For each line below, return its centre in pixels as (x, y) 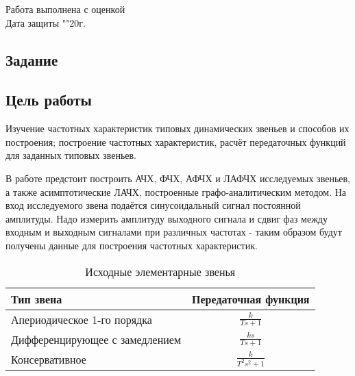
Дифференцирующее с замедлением (96, 339)
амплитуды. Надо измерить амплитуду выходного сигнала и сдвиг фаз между (167, 218)
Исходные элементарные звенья (160, 271)
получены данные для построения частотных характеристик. (132, 245)
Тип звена (37, 299)
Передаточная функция (251, 299)
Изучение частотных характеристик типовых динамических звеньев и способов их (177, 128)
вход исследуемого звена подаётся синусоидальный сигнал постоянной (153, 205)
